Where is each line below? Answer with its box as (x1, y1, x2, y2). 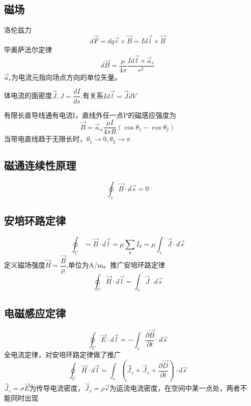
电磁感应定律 (4, 305, 66, 320)
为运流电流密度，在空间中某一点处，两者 (109, 383, 240, 393)
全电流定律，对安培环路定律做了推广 (4, 349, 121, 360)
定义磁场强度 (4, 260, 45, 270)
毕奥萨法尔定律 (4, 44, 52, 55)
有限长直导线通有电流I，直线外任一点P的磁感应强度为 (4, 109, 176, 120)
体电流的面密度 (4, 90, 52, 101)
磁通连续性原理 (4, 158, 76, 173)
